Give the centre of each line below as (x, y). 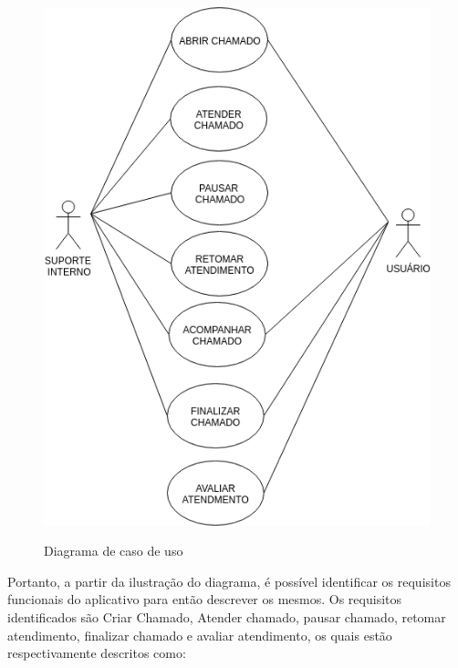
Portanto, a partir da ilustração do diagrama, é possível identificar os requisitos (229, 581)
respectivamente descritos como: (97, 653)
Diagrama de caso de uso (114, 551)
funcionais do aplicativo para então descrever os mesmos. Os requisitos (205, 599)
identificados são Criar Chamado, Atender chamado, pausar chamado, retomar (227, 617)
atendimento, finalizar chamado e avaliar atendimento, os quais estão (200, 635)
